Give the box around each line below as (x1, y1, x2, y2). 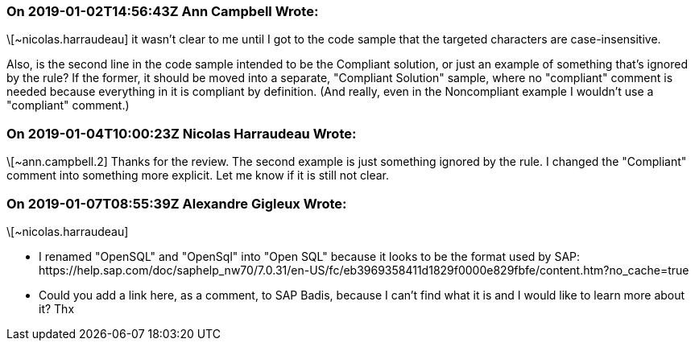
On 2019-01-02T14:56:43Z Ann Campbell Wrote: (6, 3, 319, 19)
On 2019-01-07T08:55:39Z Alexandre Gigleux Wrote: (6, 195, 347, 212)
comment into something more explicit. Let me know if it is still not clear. (6, 168, 389, 183)
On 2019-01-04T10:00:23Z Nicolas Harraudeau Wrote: (6, 125, 357, 142)
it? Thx (39, 301, 75, 316)
